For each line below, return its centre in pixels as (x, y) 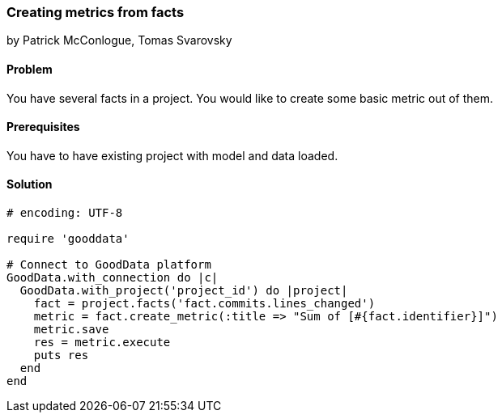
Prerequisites (43, 127)
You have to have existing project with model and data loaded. (172, 155)
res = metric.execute (102, 343)
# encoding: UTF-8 (65, 213)
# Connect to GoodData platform (109, 265)
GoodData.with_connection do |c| (113, 278)
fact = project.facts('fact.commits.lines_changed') (204, 304)
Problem (30, 69)
